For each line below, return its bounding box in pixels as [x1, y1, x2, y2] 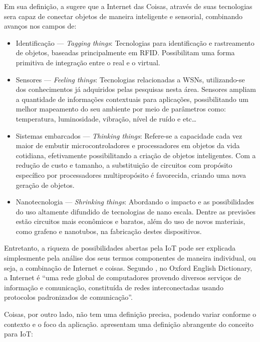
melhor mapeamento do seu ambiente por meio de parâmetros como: [16, 103, 226, 114]
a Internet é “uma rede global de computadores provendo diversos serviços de [4, 272, 241, 283]
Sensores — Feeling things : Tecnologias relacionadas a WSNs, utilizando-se [16, 74, 245, 84]
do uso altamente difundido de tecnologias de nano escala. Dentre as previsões [16, 206, 256, 216]
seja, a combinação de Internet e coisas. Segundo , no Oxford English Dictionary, [4, 262, 252, 273]
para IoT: [4, 328, 33, 339]
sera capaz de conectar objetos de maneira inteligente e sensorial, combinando [4, 11, 243, 21]
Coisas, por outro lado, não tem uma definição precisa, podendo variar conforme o [4, 309, 256, 319]
